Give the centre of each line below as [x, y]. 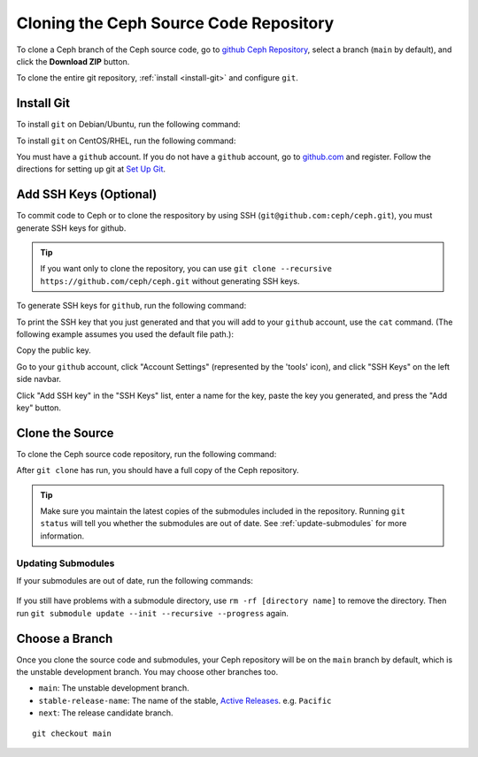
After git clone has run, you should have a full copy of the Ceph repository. [158, 470]
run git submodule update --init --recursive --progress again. [153, 613]
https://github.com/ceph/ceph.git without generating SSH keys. [170, 281]
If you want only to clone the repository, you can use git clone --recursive [186, 269]
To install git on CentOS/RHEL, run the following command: [126, 141]
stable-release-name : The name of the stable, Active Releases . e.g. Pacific [185, 700]
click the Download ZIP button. [73, 61]
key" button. [39, 408]
